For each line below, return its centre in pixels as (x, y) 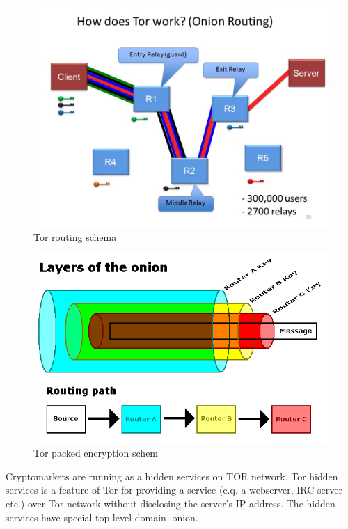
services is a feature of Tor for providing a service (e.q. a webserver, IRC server (174, 490)
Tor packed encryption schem (96, 453)
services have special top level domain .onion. (102, 517)
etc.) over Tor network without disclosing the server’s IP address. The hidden (171, 503)
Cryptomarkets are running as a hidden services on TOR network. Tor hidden (172, 476)
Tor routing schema (75, 236)
